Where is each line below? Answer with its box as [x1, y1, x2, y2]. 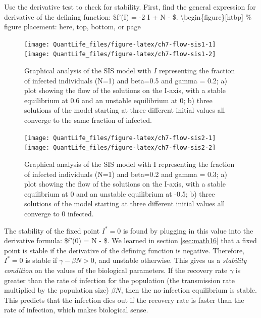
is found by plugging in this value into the [123, 225, 253, 236]
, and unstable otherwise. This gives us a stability [94, 255, 247, 265]
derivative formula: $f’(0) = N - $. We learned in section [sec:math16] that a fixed [4, 235, 257, 246]
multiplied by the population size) [4, 285, 109, 295]
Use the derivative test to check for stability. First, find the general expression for [4, 2, 256, 12]
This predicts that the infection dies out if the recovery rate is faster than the [4, 294, 244, 305]
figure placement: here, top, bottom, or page [4, 21, 141, 32]
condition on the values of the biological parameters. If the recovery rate [4, 264, 228, 275]
